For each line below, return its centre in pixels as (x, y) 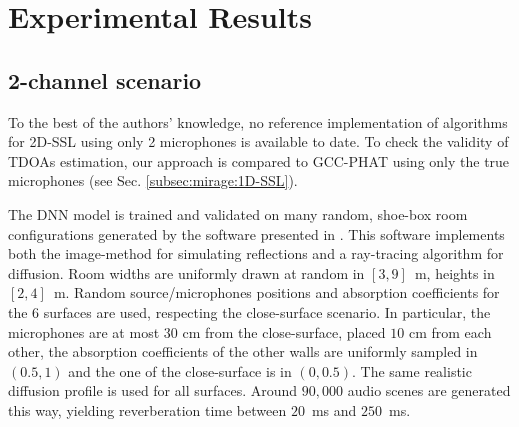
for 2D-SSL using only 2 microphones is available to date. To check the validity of (258, 141)
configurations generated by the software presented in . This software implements (256, 233)
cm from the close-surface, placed (284, 331)
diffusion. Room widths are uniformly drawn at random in (186, 272)
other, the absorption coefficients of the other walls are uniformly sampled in (243, 351)
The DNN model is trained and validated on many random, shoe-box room (238, 213)
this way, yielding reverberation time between (147, 409)
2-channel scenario (105, 79)
